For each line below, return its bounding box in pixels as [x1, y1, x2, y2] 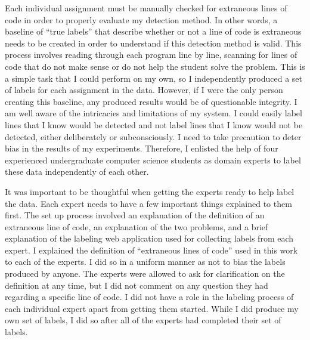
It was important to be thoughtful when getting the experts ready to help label [5, 185, 294, 197]
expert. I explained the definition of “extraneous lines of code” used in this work [5, 243, 298, 256]
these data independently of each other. [5, 165, 149, 178]
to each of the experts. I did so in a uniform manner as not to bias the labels [5, 255, 286, 268]
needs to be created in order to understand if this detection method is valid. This [5, 36, 302, 49]
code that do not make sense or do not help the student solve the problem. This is [5, 60, 305, 72]
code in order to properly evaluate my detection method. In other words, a [5, 13, 278, 26]
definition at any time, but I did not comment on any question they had [5, 279, 268, 291]
